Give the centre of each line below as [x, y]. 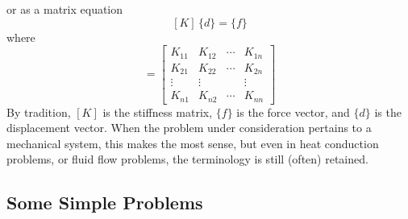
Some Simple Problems [105, 202]
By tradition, [39, 112]
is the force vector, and [293, 112]
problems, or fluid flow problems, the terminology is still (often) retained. [187, 159]
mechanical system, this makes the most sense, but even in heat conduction [193, 143]
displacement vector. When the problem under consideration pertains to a [189, 128]
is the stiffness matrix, [158, 112]
